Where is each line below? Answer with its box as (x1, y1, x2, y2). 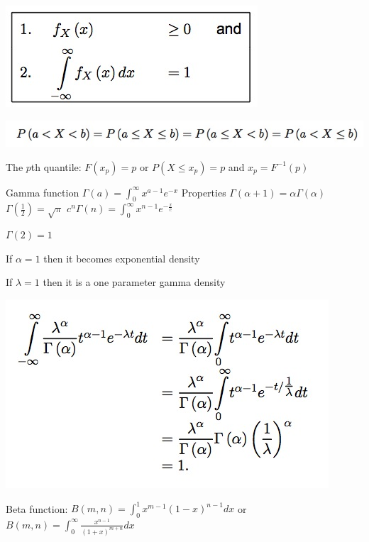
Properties (181, 184, 226, 199)
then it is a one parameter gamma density (43, 275, 226, 289)
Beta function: (6, 501, 68, 516)
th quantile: (31, 159, 82, 174)
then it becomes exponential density (43, 250, 200, 265)
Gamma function (6, 184, 79, 199)
